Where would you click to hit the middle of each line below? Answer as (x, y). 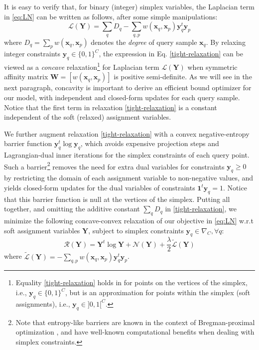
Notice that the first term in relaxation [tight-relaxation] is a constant (111, 107)
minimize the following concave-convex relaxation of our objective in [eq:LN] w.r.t (129, 221)
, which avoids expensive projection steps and (150, 143)
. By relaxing (226, 42)
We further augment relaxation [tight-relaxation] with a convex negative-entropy (127, 133)
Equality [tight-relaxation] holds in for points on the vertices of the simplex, (131, 282)
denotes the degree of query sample (144, 42)
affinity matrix (26, 77)
